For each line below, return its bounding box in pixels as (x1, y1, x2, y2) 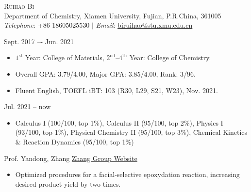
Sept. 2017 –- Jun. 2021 (4, 36, 74, 46)
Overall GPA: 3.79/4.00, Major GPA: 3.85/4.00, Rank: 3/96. (15, 68, 196, 79)
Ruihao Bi (4, 1, 34, 11)
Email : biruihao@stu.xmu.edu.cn (96, 20, 193, 30)
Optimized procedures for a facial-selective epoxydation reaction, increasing (15, 169, 240, 179)
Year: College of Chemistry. (129, 52, 211, 63)
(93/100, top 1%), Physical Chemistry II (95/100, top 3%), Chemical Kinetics (15, 127, 248, 137)
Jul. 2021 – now (4, 101, 51, 112)
